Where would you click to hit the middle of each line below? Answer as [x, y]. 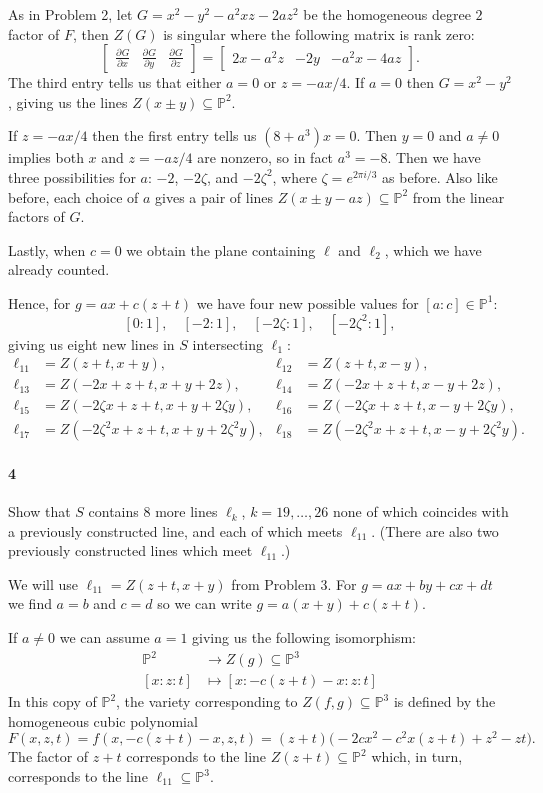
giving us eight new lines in [91, 343]
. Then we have [434, 157]
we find [30, 603]
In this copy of [52, 701]
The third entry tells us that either [115, 82]
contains [113, 511]
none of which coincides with [420, 511]
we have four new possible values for [307, 302]
